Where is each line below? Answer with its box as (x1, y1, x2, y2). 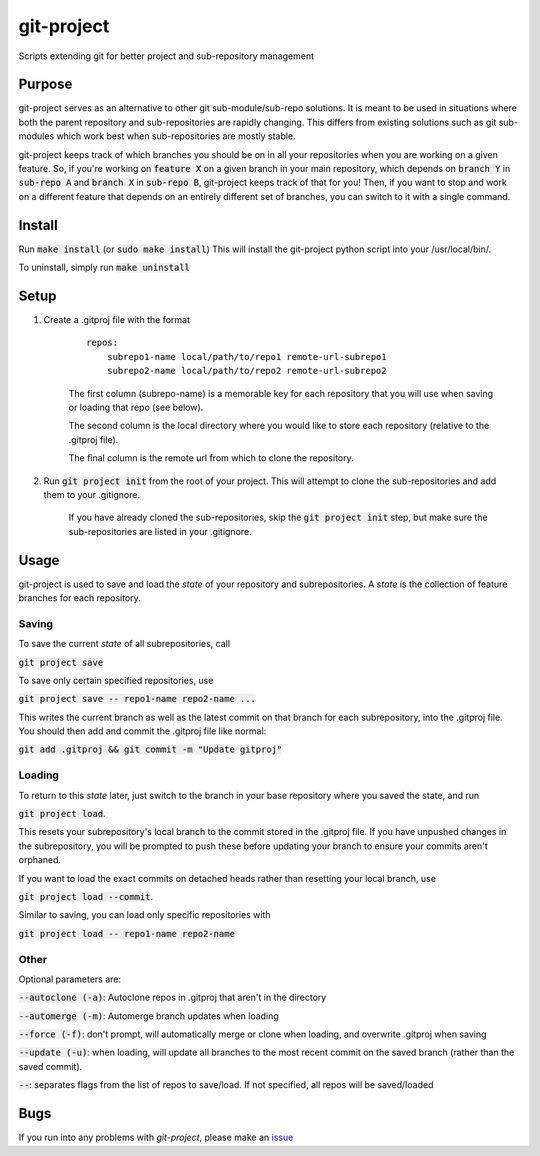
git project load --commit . (18, 890, 154, 902)
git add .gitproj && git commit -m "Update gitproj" (18, 744, 283, 755)
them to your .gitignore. (43, 488, 140, 500)
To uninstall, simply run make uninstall (18, 261, 190, 274)
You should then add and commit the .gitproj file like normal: (18, 725, 267, 737)
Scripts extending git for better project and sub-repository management (18, 50, 315, 62)
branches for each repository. (18, 591, 142, 604)
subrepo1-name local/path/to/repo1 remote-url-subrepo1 (106, 351, 387, 362)
